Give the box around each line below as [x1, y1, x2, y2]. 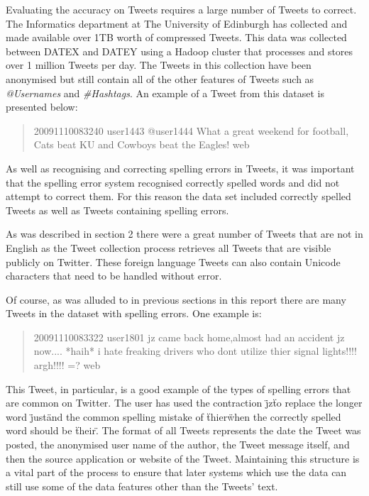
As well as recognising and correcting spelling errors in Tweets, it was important [6, 160, 355, 175]
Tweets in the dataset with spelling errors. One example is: [6, 306, 262, 321]
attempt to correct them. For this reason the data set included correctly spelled [6, 189, 351, 204]
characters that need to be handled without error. [6, 268, 222, 283]
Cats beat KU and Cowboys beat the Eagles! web [33, 137, 250, 152]
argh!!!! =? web [33, 358, 101, 373]
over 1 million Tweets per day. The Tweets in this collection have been [6, 57, 312, 72]
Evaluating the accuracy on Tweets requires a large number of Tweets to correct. [6, 2, 357, 16]
